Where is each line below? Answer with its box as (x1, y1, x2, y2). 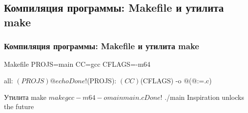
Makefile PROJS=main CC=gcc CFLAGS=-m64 (4, 59, 151, 69)
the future (4, 101, 34, 112)
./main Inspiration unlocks (165, 92, 244, 102)
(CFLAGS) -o (140, 75, 182, 85)
